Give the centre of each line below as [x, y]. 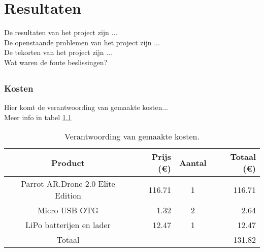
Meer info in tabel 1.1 [38, 117]
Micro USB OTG [68, 210]
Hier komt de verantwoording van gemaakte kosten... [86, 107]
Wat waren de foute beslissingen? [56, 62]
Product [68, 162]
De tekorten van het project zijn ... [58, 52]
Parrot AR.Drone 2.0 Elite [68, 184]
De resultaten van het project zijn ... [61, 32]
